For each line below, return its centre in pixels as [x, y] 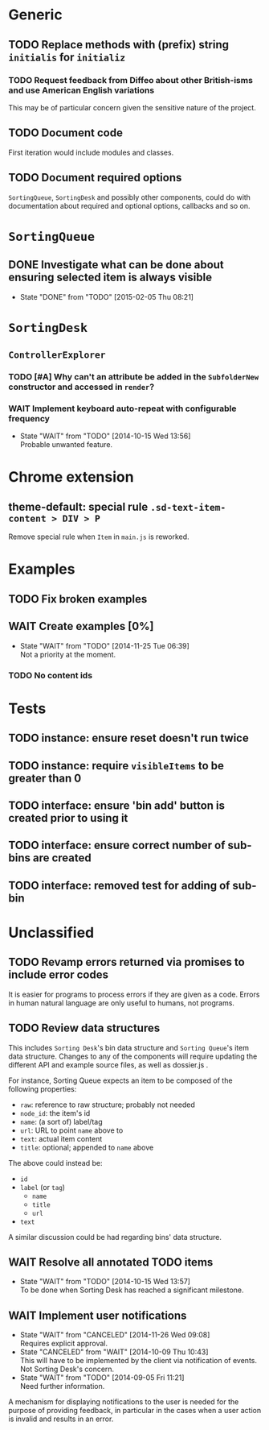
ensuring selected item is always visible [110, 278]
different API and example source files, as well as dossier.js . [108, 1064]
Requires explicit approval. [64, 1344]
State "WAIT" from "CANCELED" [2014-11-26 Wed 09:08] [115, 1335]
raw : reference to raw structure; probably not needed [107, 1105]
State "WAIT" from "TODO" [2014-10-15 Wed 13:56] [105, 436]
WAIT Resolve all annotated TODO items [111, 1262]
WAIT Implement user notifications [98, 1315]
